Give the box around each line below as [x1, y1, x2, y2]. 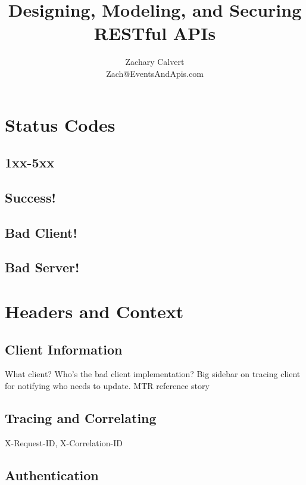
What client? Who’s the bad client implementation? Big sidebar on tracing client [5, 368, 301, 380]
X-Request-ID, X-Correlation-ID [5, 436, 123, 449]
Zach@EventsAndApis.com [106, 67, 204, 79]
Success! [5, 188, 56, 206]
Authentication [5, 465, 99, 484]
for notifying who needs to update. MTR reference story [5, 379, 210, 391]
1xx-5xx [5, 153, 55, 172]
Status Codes [5, 112, 115, 136]
